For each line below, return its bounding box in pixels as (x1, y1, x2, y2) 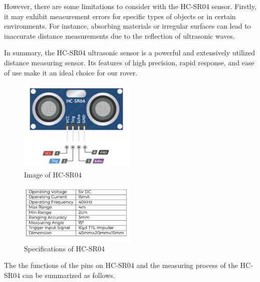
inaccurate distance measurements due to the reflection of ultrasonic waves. (4, 30, 235, 41)
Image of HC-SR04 (24, 169, 82, 180)
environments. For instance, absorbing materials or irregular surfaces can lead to (4, 21, 251, 31)
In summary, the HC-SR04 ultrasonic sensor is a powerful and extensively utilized (4, 47, 255, 58)
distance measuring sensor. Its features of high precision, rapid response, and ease (4, 57, 254, 67)
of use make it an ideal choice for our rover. (4, 67, 138, 77)
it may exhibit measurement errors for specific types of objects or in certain (4, 11, 236, 21)
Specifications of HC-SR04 (24, 243, 105, 253)
